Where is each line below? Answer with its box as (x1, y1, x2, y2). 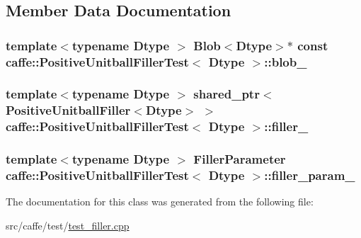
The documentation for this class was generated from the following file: (6, 194, 314, 209)
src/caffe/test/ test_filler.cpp (6, 217, 130, 232)
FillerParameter (193, 150, 286, 168)
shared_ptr (193, 85, 260, 103)
